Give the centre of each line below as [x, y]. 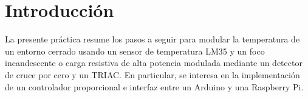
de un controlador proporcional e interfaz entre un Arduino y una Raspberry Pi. [154, 86]
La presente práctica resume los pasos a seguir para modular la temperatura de [152, 39]
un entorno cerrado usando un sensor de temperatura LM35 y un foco [135, 51]
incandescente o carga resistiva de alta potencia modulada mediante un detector [154, 63]
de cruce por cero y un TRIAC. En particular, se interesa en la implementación [152, 74]
